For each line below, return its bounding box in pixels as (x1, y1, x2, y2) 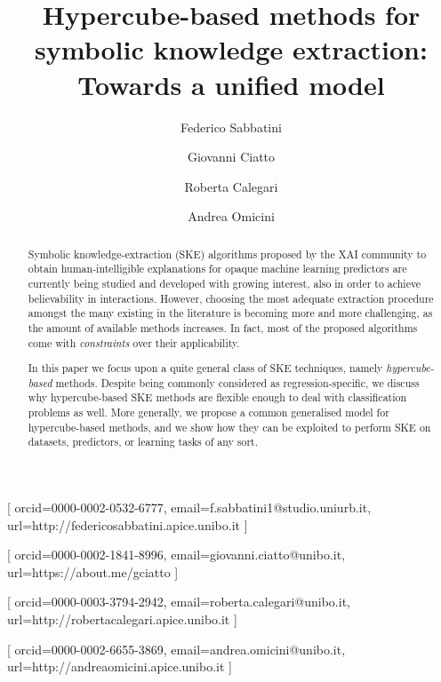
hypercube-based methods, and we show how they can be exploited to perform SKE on (28, 419, 431, 434)
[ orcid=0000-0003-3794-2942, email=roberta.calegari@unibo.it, (7, 592, 350, 611)
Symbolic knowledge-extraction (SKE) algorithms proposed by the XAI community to (28, 246, 427, 261)
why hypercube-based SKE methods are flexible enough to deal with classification (28, 390, 407, 405)
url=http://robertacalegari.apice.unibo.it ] (7, 610, 237, 629)
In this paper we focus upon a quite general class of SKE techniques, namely (28, 361, 383, 376)
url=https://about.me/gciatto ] (7, 562, 179, 581)
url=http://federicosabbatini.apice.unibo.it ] (7, 515, 248, 534)
